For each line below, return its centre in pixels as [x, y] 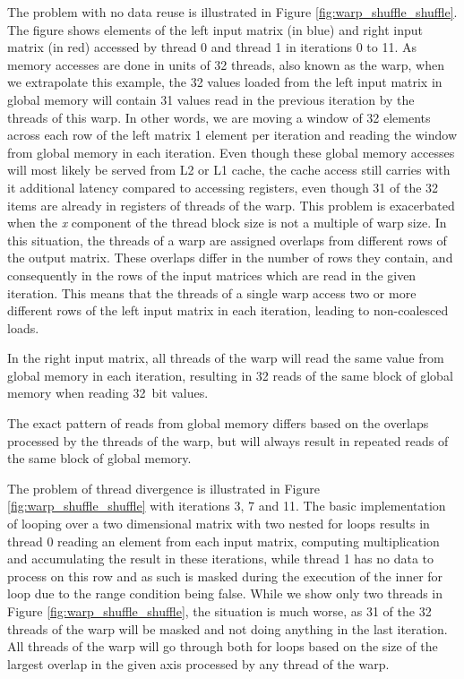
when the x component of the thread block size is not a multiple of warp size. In [227, 223]
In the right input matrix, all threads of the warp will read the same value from [226, 358]
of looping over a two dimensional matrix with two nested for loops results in [219, 524]
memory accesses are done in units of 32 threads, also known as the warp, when [226, 64]
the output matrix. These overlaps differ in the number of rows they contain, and [230, 258]
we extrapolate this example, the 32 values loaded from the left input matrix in [225, 82]
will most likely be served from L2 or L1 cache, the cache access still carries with [229, 170]
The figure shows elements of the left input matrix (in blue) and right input [215, 29]
